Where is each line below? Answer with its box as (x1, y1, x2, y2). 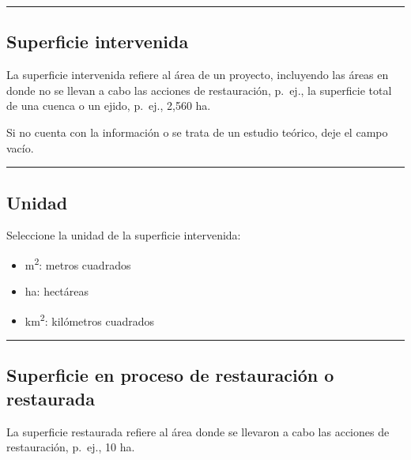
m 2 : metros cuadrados (25, 254, 131, 273)
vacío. (6, 139, 34, 156)
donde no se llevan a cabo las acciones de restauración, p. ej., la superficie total (6, 81, 392, 98)
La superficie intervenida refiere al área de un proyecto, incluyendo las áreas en (6, 66, 389, 83)
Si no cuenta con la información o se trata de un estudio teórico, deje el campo (6, 123, 388, 140)
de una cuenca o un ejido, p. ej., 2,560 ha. (6, 97, 211, 114)
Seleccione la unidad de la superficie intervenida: (6, 227, 241, 243)
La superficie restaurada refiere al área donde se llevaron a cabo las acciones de (6, 423, 390, 439)
